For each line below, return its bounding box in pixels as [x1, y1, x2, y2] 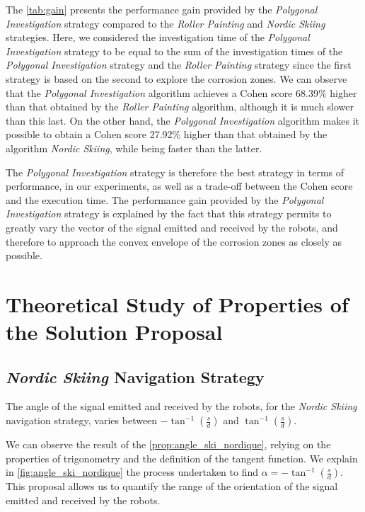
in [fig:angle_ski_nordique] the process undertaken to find [6, 465, 259, 479]
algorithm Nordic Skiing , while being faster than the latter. [6, 140, 262, 155]
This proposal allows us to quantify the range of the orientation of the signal [6, 479, 338, 494]
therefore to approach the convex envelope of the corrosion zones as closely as [6, 234, 342, 249]
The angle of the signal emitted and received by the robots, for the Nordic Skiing [6, 399, 357, 414]
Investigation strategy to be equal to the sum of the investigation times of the [6, 43, 343, 58]
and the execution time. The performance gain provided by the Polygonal [6, 192, 324, 207]
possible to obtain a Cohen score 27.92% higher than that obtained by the [6, 127, 328, 142]
